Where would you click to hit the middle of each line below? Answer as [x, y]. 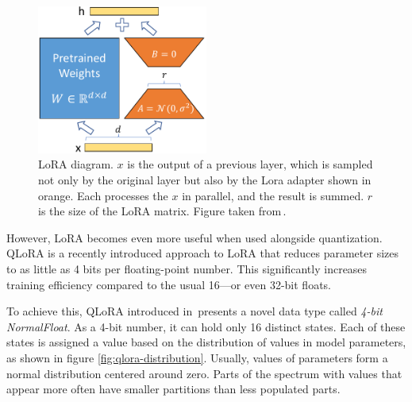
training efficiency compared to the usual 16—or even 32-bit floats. [169, 284]
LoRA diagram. [76, 164]
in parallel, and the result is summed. [273, 195]
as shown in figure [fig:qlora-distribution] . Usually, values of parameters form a [197, 357]
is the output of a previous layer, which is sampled [250, 164]
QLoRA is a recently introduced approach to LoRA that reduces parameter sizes [203, 253]
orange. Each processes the [103, 195]
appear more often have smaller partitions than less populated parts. [173, 389]
